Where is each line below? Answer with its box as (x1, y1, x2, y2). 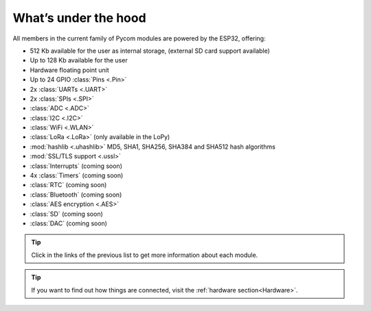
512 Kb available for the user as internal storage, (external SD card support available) (30, 47, 271, 55)
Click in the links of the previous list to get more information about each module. (31, 251, 258, 259)
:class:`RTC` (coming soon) (30, 181, 107, 189)
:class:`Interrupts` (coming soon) (30, 162, 123, 170)
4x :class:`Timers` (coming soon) (30, 171, 124, 179)
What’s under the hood (12, 10, 147, 25)
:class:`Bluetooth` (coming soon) (30, 190, 122, 199)
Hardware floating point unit (30, 66, 109, 74)
